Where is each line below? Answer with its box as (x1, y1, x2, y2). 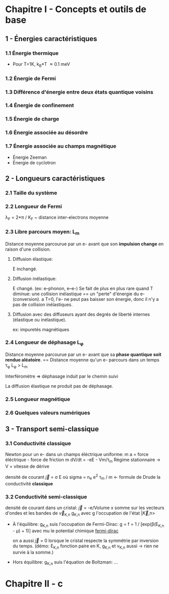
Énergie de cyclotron (12, 159, 56, 165)
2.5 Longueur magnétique (5, 395, 71, 402)
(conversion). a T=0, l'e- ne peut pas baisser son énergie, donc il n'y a (12, 296, 159, 302)
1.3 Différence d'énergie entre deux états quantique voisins (5, 88, 154, 96)
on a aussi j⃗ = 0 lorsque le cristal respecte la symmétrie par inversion (12, 537, 159, 543)
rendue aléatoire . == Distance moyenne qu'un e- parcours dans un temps (5, 357, 160, 363)
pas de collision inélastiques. (12, 301, 73, 307)
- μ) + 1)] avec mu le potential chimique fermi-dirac (12, 527, 119, 534)
